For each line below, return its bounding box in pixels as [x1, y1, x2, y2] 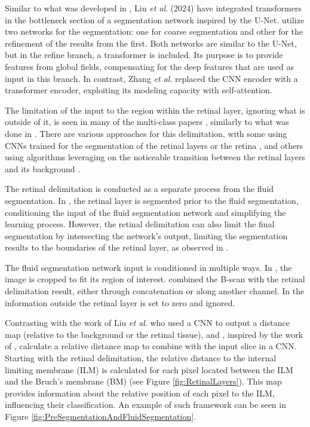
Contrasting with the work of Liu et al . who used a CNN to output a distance [5, 316, 290, 329]
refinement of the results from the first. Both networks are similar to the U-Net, [5, 36, 297, 49]
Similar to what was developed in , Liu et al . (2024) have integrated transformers [5, 2, 302, 14]
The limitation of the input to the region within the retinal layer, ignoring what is [5, 103, 305, 116]
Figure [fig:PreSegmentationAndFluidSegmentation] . [5, 410, 197, 422]
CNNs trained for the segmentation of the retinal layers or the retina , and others [5, 139, 303, 151]
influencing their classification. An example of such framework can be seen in [5, 398, 286, 411]
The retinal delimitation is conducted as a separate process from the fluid [5, 182, 274, 195]
